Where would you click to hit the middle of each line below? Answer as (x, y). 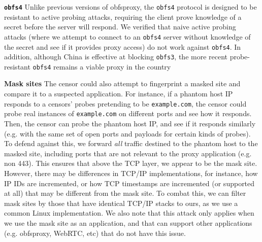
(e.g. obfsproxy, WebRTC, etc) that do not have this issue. (95, 233)
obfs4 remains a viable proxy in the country (102, 66)
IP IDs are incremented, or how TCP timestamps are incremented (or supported (129, 183)
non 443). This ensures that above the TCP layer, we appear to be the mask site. (131, 163)
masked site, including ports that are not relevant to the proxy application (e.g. (128, 153)
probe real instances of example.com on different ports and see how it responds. (128, 113)
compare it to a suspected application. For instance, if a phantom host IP (119, 94)
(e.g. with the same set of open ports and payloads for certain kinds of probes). (127, 133)
